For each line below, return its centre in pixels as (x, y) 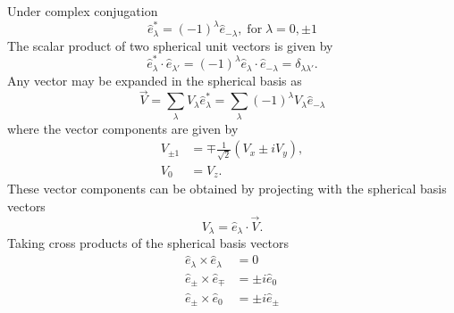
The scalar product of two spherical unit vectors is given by (170, 45)
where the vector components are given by (123, 128)
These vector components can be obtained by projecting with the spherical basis (227, 189)
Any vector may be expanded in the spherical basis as (155, 80)
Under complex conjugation (83, 11)
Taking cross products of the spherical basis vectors (148, 243)
